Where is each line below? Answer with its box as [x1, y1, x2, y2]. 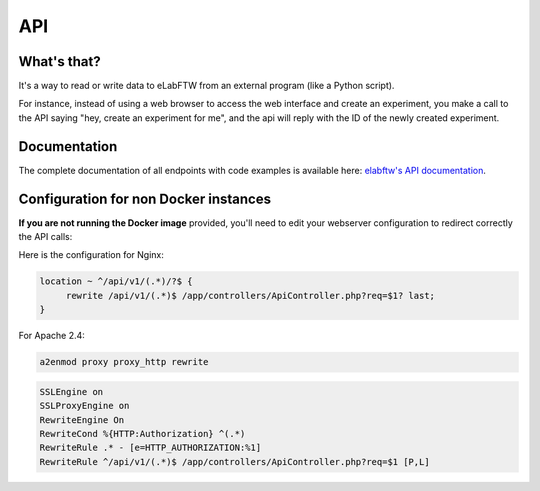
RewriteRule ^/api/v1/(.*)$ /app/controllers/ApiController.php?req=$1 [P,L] [39, 456, 430, 467]
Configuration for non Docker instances [18, 190, 272, 207]
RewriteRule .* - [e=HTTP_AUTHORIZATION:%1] [39, 442, 262, 454]
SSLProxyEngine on [39, 400, 130, 412]
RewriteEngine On [39, 414, 125, 425]
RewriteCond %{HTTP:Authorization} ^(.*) [39, 428, 246, 439]
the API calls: [18, 231, 73, 243]
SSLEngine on [39, 386, 104, 397]
